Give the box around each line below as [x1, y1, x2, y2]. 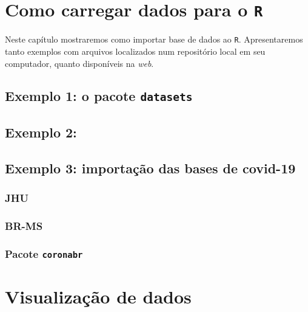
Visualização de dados [5, 284, 192, 309]
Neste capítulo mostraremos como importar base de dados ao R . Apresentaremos [5, 33, 303, 46]
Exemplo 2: [5, 122, 77, 141]
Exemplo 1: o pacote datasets [5, 86, 193, 105]
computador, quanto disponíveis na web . [5, 57, 154, 69]
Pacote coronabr [5, 246, 83, 261]
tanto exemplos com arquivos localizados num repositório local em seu [5, 44, 266, 57]
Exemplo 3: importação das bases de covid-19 [5, 158, 296, 177]
